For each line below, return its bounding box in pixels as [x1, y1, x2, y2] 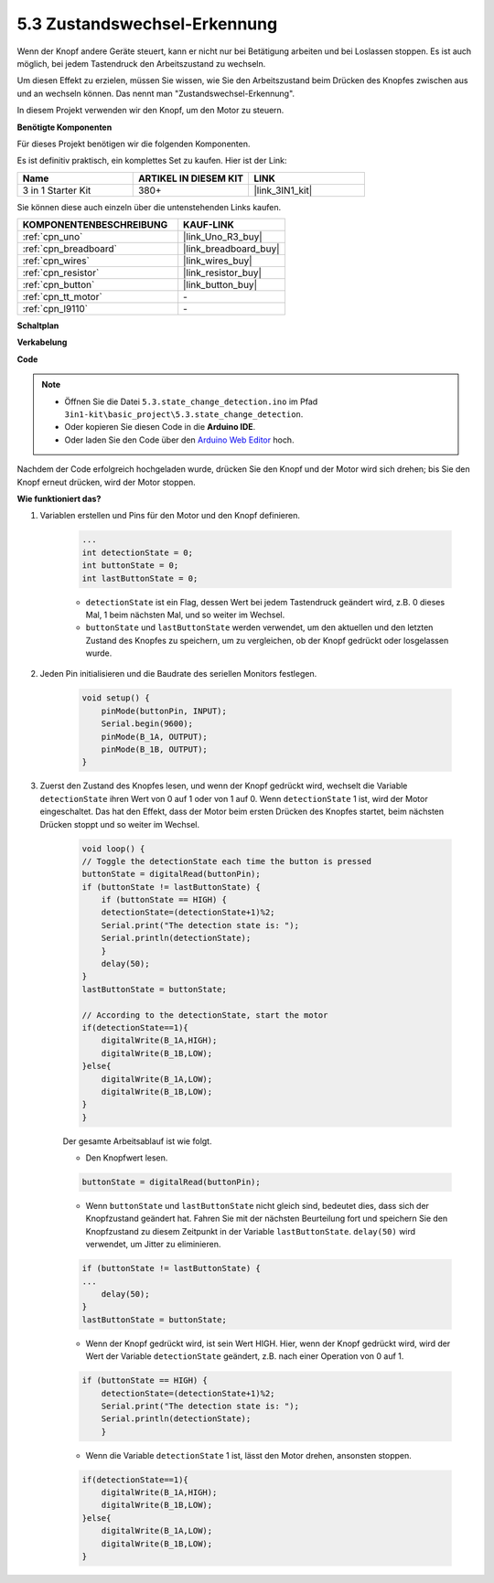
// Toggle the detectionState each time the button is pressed [81, 856, 372, 866]
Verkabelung [16, 337, 68, 348]
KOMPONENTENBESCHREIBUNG [22, 219, 168, 231]
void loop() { [81, 843, 145, 854]
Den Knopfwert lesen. [85, 1152, 168, 1163]
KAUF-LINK [183, 219, 235, 231]
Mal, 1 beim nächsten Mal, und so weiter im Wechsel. [85, 609, 285, 620]
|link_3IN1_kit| [253, 184, 313, 197]
